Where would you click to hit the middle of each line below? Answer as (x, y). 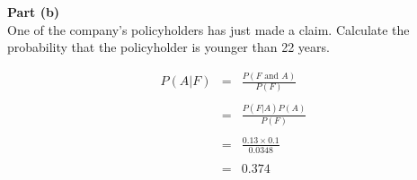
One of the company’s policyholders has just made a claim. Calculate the (208, 29)
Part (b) (34, 12)
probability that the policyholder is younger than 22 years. (169, 47)
